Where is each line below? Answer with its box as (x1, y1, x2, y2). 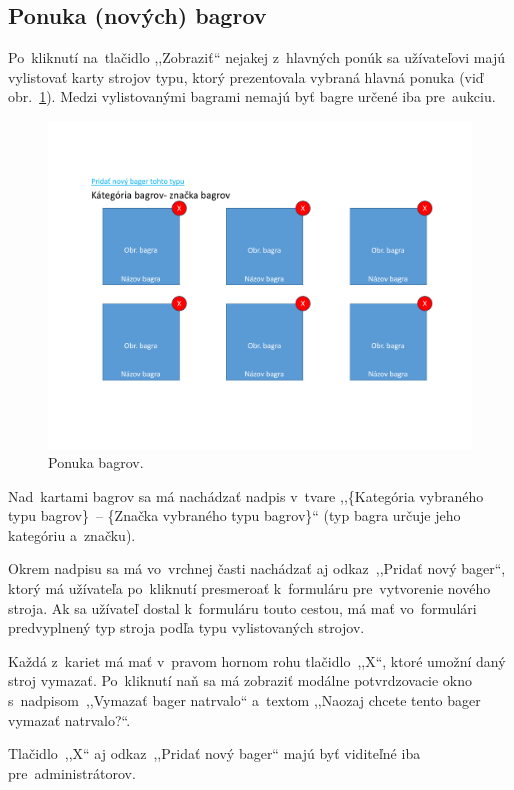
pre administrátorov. (8, 762, 136, 783)
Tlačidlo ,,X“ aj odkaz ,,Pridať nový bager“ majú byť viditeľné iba (8, 743, 421, 764)
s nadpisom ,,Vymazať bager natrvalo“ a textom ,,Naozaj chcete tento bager (8, 690, 481, 711)
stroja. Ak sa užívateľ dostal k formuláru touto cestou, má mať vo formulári (8, 597, 477, 618)
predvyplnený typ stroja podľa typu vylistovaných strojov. (8, 617, 365, 638)
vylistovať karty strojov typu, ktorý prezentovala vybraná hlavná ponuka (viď (8, 66, 484, 87)
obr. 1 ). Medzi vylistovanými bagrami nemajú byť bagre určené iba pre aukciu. (8, 86, 496, 107)
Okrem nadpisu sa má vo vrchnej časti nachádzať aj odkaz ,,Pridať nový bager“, (8, 558, 506, 579)
